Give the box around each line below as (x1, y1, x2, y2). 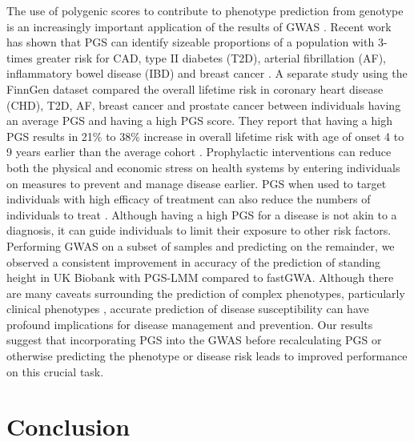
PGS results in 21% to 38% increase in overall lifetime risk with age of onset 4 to (6, 127, 404, 144)
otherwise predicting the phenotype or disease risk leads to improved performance (6, 348, 408, 364)
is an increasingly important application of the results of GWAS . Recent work (6, 18, 392, 34)
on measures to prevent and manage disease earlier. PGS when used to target (6, 175, 387, 191)
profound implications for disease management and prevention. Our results (6, 315, 373, 332)
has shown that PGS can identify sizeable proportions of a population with (6, 34, 375, 50)
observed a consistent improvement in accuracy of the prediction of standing (6, 253, 381, 270)
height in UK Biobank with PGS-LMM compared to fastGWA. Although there (6, 269, 394, 286)
